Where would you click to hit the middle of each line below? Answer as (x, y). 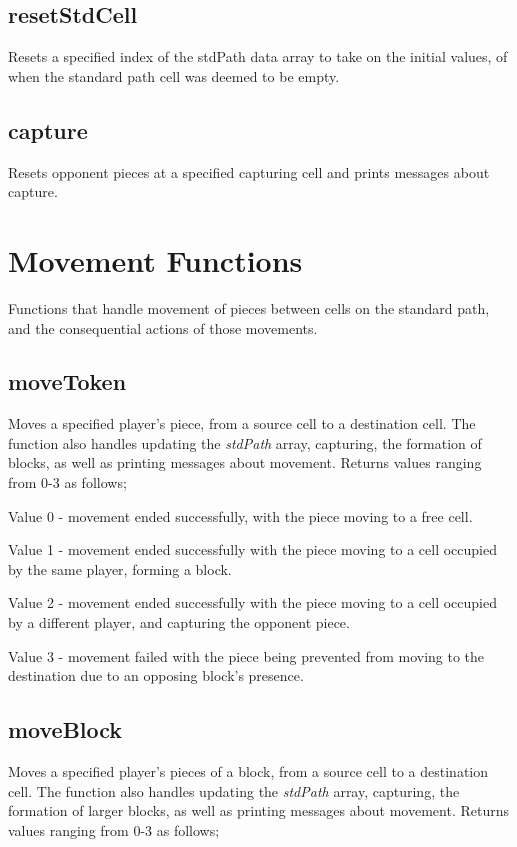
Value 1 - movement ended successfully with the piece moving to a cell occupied (252, 549)
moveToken (67, 381)
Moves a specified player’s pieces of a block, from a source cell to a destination (248, 771)
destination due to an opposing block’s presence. (156, 675)
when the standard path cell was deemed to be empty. (174, 75)
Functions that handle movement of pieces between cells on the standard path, (249, 307)
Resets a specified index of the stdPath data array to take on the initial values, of (258, 56)
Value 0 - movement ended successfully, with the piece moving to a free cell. (240, 515)
